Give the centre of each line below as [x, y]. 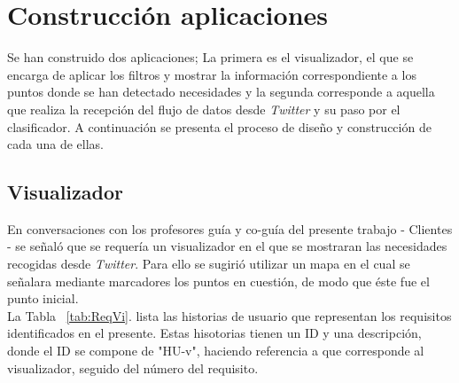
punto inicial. [43, 298]
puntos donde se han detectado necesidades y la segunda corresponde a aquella [221, 92]
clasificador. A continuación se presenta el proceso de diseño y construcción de [219, 126]
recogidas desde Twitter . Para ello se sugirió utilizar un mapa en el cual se [209, 264]
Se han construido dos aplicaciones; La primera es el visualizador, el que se [210, 57]
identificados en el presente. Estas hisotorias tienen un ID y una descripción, [214, 333]
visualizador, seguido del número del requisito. [133, 367]
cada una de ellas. [55, 144]
